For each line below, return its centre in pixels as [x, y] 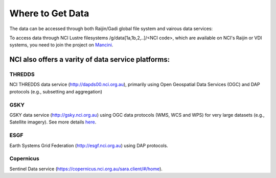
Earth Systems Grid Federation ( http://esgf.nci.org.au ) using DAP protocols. [89, 145]
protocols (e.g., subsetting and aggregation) [56, 91]
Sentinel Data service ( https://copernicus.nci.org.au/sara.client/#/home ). [86, 169]
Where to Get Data [49, 13]
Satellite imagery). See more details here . [53, 122]
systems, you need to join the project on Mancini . [61, 45]
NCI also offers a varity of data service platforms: [90, 59]
